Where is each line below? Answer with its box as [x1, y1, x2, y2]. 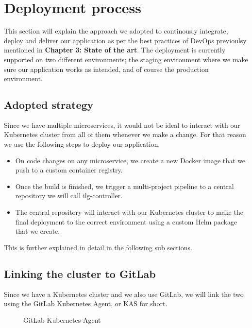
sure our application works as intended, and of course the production [4, 64, 209, 74]
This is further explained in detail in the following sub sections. [4, 242, 192, 252]
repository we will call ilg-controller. [15, 190, 123, 201]
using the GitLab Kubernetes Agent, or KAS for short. [4, 298, 168, 309]
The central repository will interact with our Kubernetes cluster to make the [15, 207, 243, 217]
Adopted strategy [4, 97, 94, 112]
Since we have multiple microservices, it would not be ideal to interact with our [4, 120, 240, 130]
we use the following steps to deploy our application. [4, 139, 160, 149]
